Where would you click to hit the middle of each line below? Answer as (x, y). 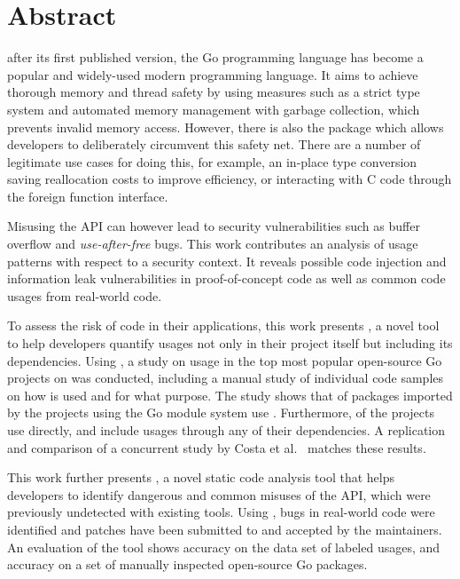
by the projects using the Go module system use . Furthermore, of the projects (221, 412)
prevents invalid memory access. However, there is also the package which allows (226, 127)
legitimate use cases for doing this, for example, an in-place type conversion (212, 161)
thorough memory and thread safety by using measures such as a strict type (214, 92)
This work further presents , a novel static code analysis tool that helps (201, 477)
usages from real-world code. (85, 295)
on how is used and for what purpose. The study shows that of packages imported (230, 395)
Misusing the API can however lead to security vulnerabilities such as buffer (214, 226)
